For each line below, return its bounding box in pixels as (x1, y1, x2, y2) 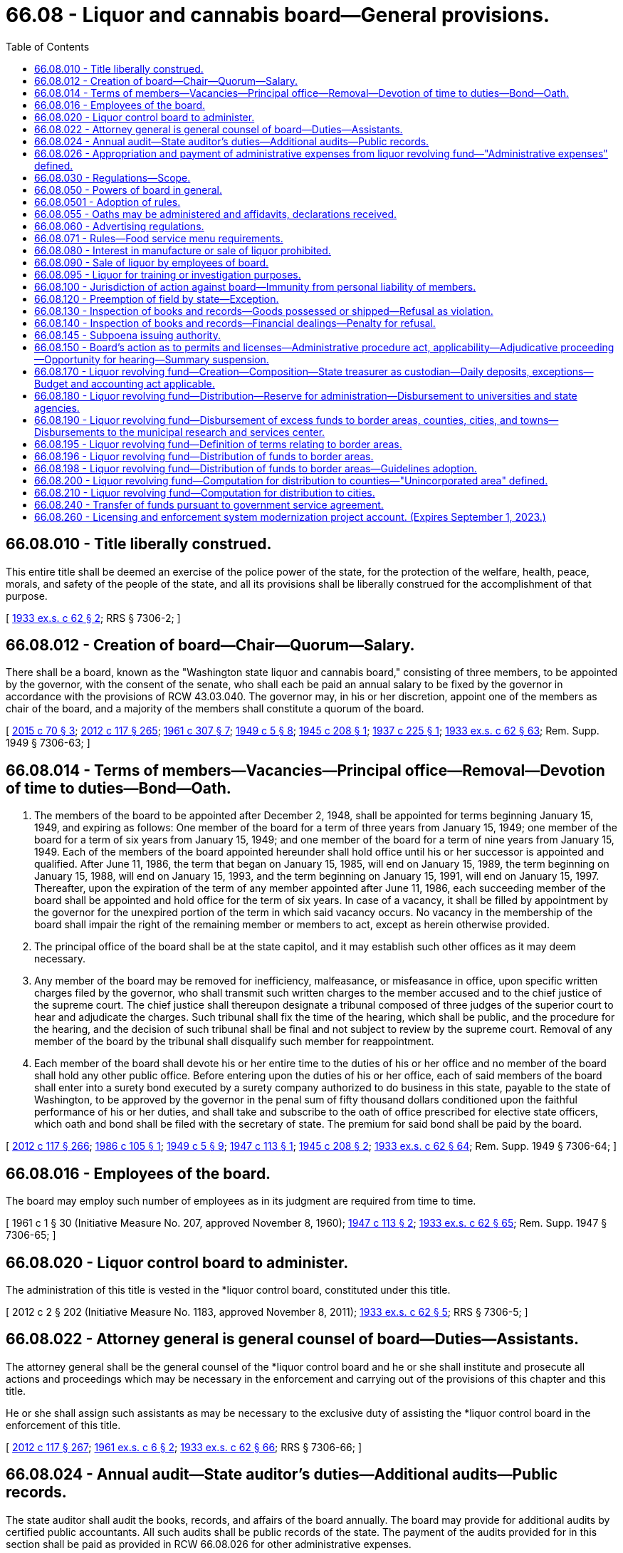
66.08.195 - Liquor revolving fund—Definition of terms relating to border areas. (34, 437, 402, 450)
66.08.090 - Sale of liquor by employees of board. (34, 256, 269, 269)
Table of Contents (6, 40, 90, 53)
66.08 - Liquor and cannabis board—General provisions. (6, 3, 550, 27)
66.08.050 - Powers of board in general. (34, 183, 223, 196)
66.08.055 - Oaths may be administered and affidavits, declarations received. (34, 207, 397, 220)
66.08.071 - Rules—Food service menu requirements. (34, 232, 283, 244)
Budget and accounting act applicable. (34, 377, 215, 390)
